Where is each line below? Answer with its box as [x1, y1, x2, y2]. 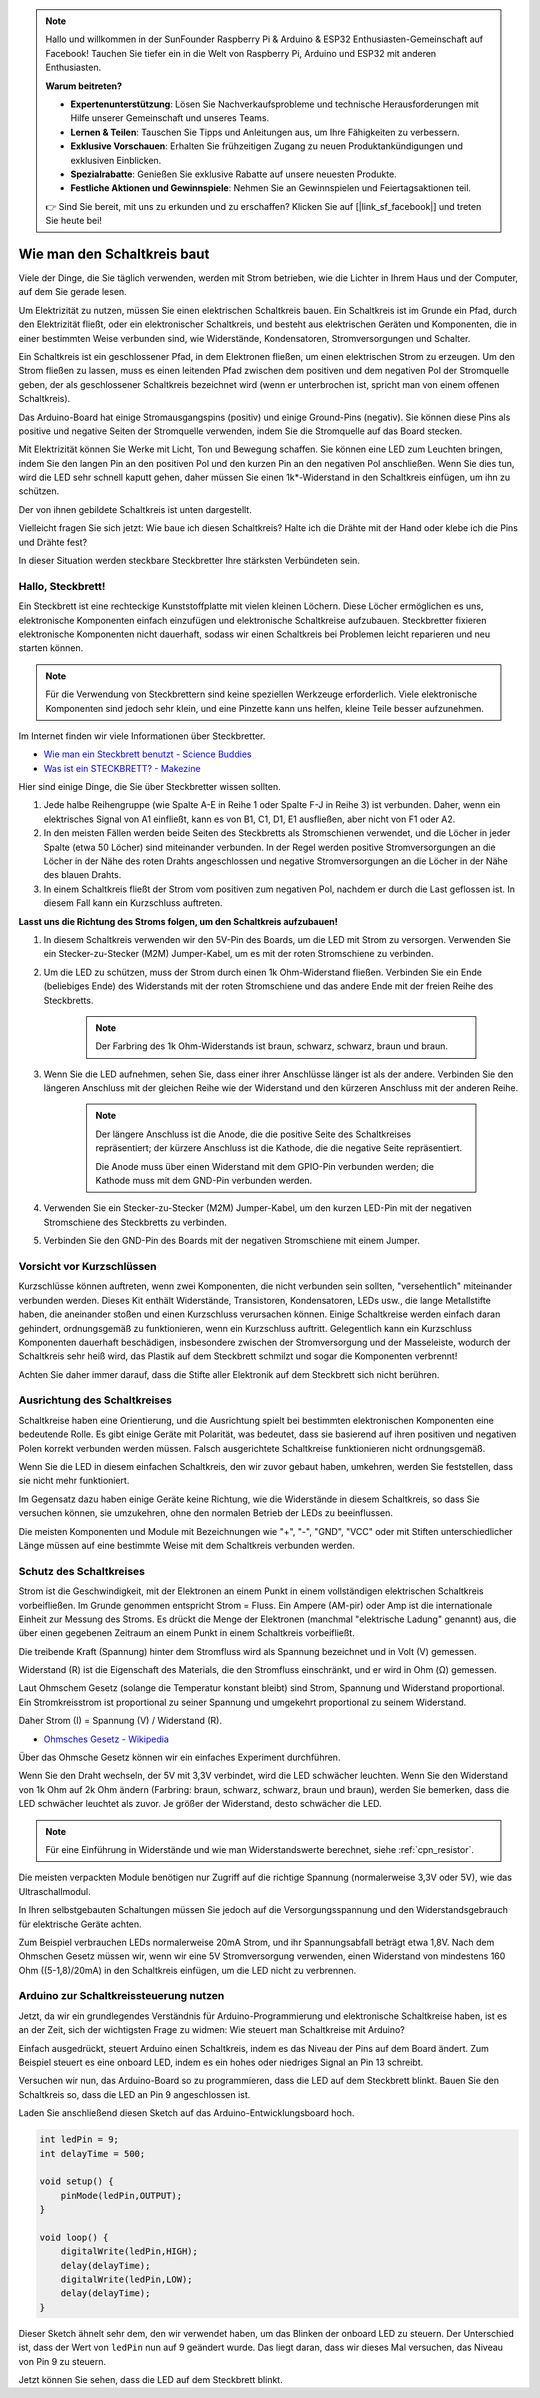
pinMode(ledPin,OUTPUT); [60, 2190, 183, 2201]
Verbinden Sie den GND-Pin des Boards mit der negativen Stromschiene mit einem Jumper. [43, 1235, 420, 1247]
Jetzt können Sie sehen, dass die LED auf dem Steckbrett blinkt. [18, 2374, 284, 2386]
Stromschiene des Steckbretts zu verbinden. [43, 1216, 227, 1228]
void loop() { [39, 2231, 109, 2243]
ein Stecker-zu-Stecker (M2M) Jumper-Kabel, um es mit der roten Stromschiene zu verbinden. [43, 948, 434, 960]
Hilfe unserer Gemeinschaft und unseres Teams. [70, 112, 270, 124]
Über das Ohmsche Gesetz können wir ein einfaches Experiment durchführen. [18, 1751, 341, 1764]
